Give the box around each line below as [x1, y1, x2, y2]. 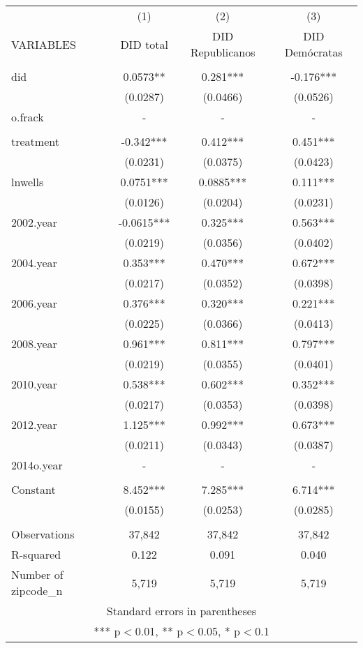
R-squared [11, 546, 61, 562]
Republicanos [190, 44, 255, 60]
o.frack [11, 109, 44, 125]
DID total [120, 36, 168, 52]
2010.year [11, 376, 57, 392]
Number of [11, 566, 64, 582]
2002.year [11, 214, 57, 230]
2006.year [11, 295, 57, 311]
